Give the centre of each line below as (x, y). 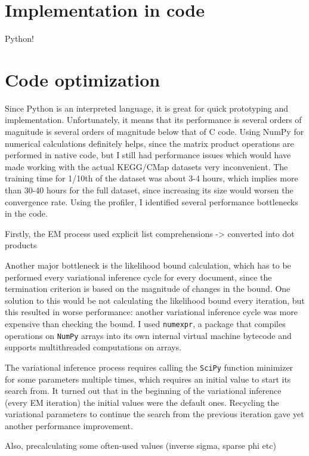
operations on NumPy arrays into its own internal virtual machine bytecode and (148, 335)
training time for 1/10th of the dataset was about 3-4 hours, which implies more (152, 178)
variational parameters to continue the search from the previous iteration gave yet (154, 414)
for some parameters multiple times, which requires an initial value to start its (148, 379)
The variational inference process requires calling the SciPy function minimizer (149, 367)
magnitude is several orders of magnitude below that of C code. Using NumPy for (154, 132)
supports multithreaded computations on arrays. (93, 347)
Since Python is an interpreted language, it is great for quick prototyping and (147, 108)
